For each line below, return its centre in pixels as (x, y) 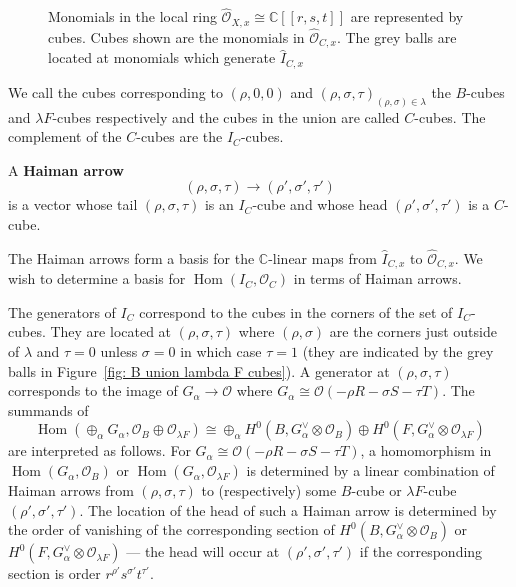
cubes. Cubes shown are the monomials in (176, 36)
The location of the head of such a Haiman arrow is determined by (292, 509)
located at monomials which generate (162, 57)
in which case (221, 351)
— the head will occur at (203, 551)
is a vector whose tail (73, 204)
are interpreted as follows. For (99, 450)
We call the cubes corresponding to (115, 91)
